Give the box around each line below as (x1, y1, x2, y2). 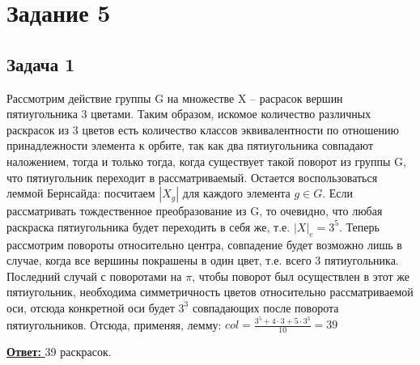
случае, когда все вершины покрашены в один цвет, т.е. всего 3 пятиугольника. (6, 252, 399, 269)
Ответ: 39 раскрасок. (6, 343, 112, 360)
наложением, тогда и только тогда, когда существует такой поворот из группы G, (6, 152, 406, 169)
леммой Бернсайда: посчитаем (6, 185, 155, 202)
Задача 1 (6, 51, 75, 76)
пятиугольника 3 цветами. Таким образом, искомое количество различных (6, 105, 371, 122)
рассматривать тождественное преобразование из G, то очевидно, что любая (6, 202, 383, 219)
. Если (322, 185, 354, 202)
